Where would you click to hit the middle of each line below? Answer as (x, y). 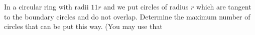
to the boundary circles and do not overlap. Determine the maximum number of (127, 16)
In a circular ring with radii (46, 6)
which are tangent (224, 6)
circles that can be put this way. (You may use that (83, 26)
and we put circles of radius (146, 6)
